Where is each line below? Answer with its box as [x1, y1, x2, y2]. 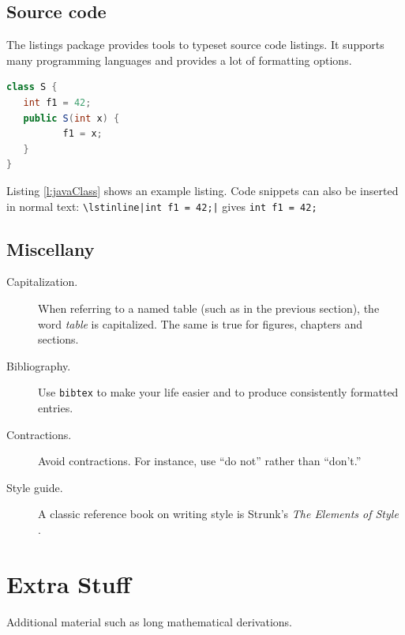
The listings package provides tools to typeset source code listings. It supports [6, 36, 384, 53]
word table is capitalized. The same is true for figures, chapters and [38, 315, 363, 332]
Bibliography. [6, 357, 71, 374]
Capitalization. [6, 273, 78, 290]
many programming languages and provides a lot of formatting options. [6, 51, 352, 68]
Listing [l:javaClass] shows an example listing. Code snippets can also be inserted [6, 182, 399, 198]
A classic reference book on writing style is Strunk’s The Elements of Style [38, 505, 399, 522]
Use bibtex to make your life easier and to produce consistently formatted [38, 384, 399, 400]
